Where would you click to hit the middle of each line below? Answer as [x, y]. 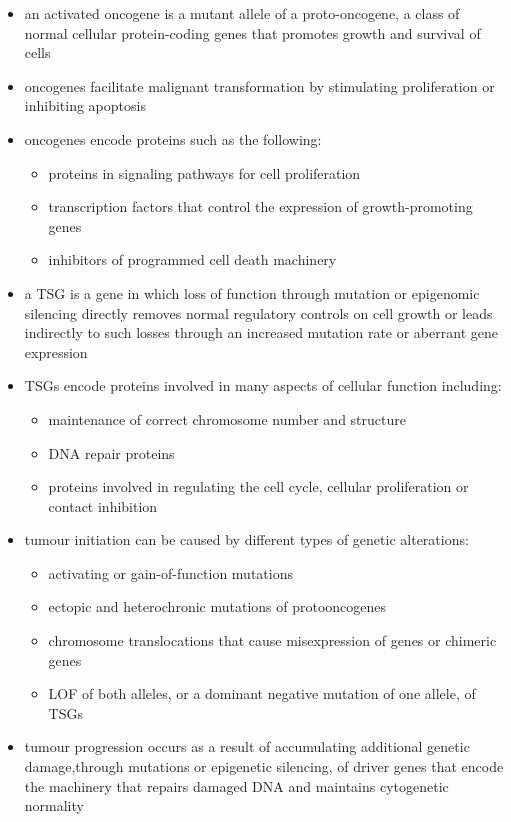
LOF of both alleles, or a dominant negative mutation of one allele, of [262, 693]
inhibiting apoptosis [85, 105]
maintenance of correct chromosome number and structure [227, 418]
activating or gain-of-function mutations [170, 572]
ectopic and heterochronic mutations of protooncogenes [217, 606]
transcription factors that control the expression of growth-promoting [260, 206]
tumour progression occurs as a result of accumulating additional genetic [247, 746]
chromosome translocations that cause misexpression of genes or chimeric [272, 640]
